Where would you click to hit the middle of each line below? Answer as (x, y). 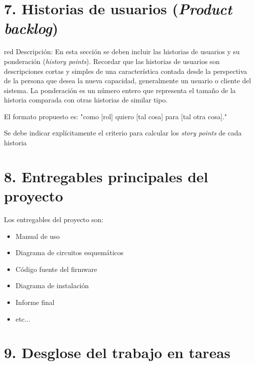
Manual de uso (38, 236)
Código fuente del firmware (56, 269)
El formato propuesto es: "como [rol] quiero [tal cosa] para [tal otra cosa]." (115, 116)
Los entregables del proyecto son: (54, 219)
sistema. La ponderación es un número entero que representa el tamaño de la (120, 90)
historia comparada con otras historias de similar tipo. (86, 100)
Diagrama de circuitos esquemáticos (69, 252)
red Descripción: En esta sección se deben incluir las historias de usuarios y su (122, 51)
